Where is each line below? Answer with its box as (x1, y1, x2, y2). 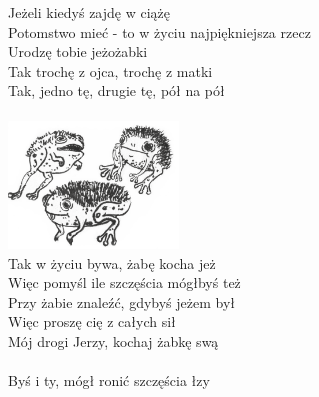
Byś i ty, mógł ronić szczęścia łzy (8, 370, 210, 391)
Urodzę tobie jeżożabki (8, 41, 148, 62)
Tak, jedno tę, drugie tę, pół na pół (8, 80, 225, 101)
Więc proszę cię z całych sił (8, 311, 176, 332)
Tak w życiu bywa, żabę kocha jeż (8, 252, 216, 273)
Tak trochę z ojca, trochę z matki (8, 60, 213, 81)
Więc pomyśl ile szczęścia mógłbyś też (8, 272, 241, 293)
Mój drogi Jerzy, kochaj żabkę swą (8, 331, 219, 352)
